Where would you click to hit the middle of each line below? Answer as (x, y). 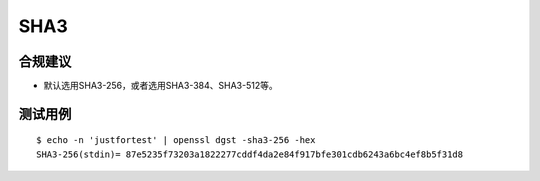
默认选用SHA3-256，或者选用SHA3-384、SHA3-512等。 (161, 86)
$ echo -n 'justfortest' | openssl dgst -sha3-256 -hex (176, 140)
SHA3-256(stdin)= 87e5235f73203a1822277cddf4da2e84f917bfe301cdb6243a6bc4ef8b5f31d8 (250, 154)
